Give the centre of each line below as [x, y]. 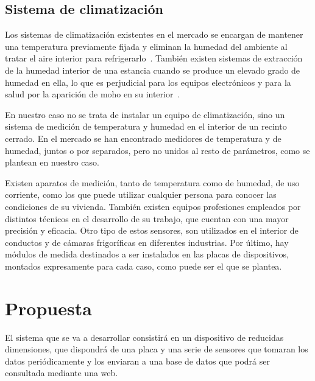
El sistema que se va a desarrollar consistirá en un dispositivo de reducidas [144, 337]
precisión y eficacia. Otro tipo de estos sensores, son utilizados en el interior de [152, 230]
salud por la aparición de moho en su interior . [93, 94]
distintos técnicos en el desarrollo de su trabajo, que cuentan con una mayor [147, 218]
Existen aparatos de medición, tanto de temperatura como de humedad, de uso [152, 182]
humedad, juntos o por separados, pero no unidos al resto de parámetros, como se [157, 150]
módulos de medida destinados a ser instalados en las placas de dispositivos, [147, 254]
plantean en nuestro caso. [52, 162]
